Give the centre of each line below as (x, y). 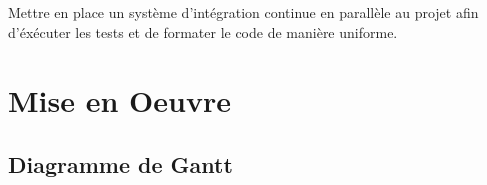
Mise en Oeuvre (119, 100)
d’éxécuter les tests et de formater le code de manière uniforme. (203, 31)
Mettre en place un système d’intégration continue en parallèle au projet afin (243, 12)
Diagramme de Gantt (120, 163)
